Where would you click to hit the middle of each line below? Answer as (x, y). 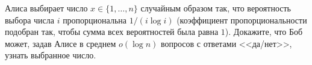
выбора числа (30, 20)
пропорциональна (95, 20)
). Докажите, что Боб (264, 32)
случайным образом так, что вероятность (216, 8)
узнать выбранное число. (51, 55)
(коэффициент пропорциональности (242, 20)
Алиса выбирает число (46, 8)
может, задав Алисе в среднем (61, 43)
